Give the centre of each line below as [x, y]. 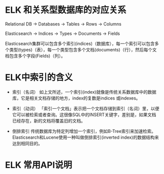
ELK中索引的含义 [39, 78]
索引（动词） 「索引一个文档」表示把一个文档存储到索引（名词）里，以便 [86, 108]
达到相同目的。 [27, 143]
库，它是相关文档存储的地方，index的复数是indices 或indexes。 [76, 98]
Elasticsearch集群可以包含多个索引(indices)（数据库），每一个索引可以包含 [80, 43]
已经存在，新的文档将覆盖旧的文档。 [49, 121]
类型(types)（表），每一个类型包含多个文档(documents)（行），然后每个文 [83, 50]
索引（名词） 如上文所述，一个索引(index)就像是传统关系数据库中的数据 [84, 92]
